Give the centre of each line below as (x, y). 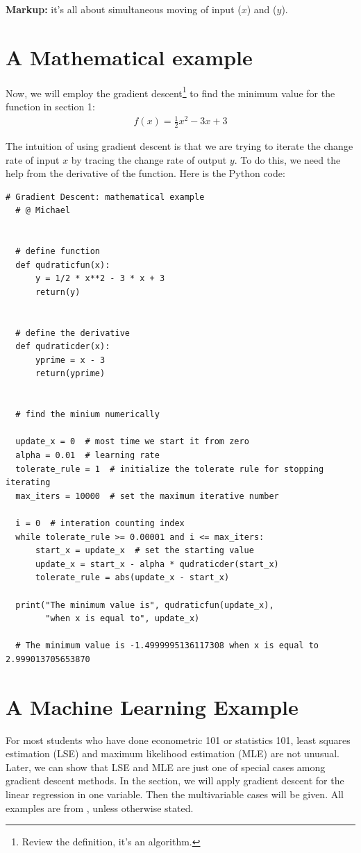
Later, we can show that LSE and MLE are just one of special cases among (166, 767)
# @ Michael (43, 211)
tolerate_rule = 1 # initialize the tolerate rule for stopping (170, 469)
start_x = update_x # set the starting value (144, 551)
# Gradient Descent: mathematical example (105, 197)
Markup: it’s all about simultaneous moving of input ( (124, 9)
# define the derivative (73, 333)
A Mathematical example (129, 57)
